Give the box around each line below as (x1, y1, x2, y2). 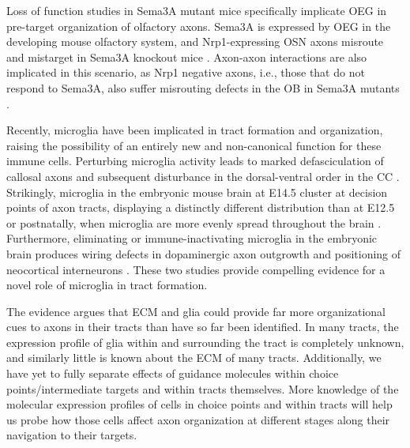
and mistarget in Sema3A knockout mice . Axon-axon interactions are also (6, 48, 367, 65)
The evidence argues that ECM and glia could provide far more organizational (6, 303, 386, 319)
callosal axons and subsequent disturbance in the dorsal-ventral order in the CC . (6, 168, 400, 184)
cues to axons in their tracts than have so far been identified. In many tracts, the (6, 318, 399, 335)
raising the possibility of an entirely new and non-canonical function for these (6, 137, 382, 153)
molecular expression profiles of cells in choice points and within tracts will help (6, 396, 393, 412)
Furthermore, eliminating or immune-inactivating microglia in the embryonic (6, 230, 378, 247)
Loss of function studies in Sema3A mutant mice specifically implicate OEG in (6, 2, 387, 18)
